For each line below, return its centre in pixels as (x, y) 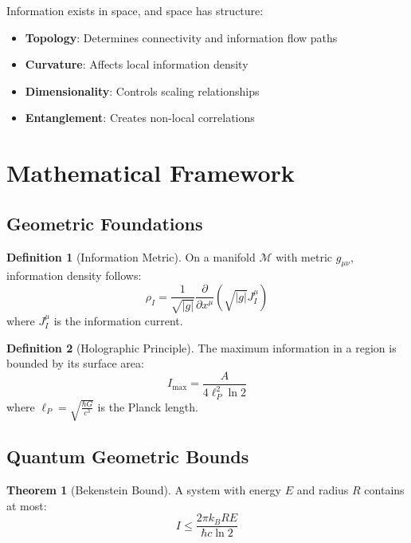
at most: (27, 505)
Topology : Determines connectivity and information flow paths (181, 37)
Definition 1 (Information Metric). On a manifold (131, 256)
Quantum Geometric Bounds (128, 456)
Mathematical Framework (151, 173)
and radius (323, 490)
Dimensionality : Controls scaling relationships (142, 90)
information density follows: (74, 275)
